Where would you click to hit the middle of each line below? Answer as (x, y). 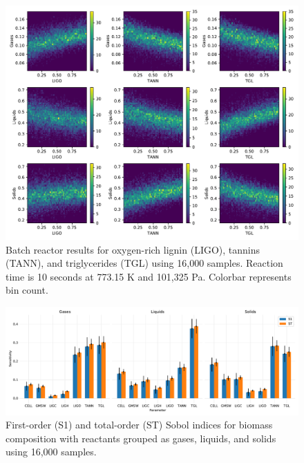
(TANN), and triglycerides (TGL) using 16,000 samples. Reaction (144, 263)
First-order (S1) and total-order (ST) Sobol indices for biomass (139, 425)
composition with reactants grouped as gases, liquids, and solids (141, 438)
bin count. (27, 290)
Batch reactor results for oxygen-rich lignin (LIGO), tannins (133, 249)
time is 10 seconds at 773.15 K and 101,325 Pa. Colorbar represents (149, 276)
